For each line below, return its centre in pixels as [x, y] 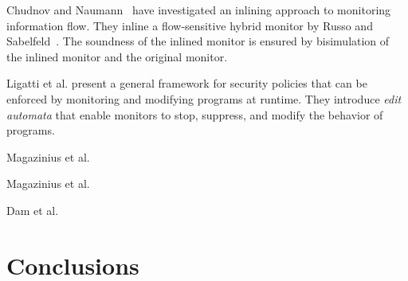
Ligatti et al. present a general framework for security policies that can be [187, 83]
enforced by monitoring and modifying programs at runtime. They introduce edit [204, 98]
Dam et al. [33, 210]
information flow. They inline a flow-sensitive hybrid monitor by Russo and [190, 25]
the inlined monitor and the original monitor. [117, 56]
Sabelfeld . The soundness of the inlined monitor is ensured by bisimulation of [198, 41]
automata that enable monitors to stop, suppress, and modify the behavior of [195, 114]
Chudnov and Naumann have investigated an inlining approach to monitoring [199, 10]
